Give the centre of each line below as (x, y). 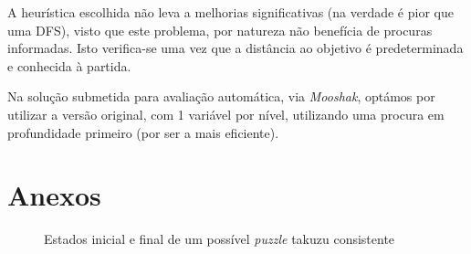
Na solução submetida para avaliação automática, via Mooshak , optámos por (221, 96)
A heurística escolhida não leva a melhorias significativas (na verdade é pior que (230, 12)
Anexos (54, 195)
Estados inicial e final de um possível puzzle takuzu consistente (220, 239)
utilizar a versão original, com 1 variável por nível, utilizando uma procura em (226, 114)
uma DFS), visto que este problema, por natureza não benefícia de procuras (220, 30)
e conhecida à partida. (69, 65)
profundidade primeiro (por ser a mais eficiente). (143, 132)
